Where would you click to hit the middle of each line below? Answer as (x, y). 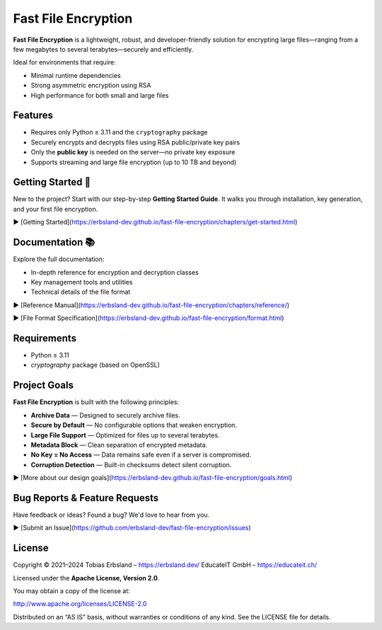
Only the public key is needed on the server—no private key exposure (133, 152)
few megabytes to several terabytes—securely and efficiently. (103, 49)
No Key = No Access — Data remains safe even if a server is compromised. (141, 455)
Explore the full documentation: (59, 259)
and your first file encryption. (56, 209)
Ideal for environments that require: (64, 62)
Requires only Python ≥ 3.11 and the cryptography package (119, 132)
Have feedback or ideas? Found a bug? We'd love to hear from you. (111, 515)
